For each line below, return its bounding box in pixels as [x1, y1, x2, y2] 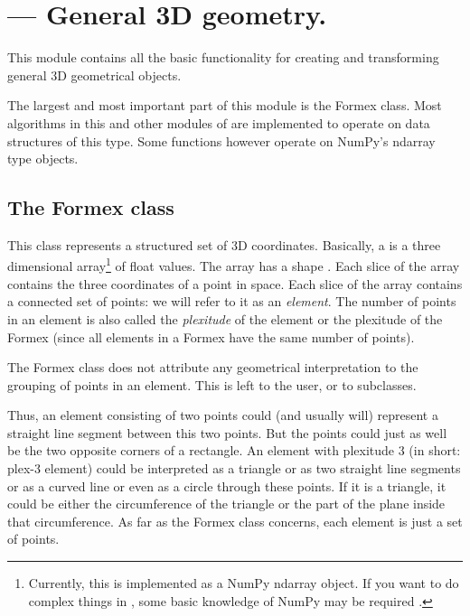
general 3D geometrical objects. [7, 65, 182, 84]
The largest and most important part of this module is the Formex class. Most [7, 96, 442, 115]
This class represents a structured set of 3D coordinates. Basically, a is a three [7, 235, 441, 254]
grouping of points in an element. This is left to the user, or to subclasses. [7, 375, 417, 394]
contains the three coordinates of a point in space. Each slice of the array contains [7, 274, 463, 293]
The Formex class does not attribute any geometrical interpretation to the [7, 358, 418, 377]
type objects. [7, 149, 79, 168]
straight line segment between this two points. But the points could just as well [7, 423, 447, 442]
